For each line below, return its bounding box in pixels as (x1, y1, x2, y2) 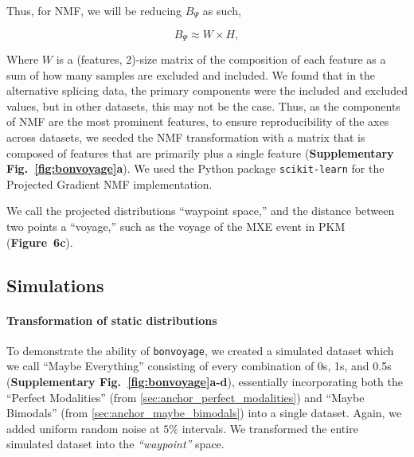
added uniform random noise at (6, 420, 160, 436)
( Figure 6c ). (6, 233, 73, 250)
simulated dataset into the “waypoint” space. (6, 436, 225, 452)
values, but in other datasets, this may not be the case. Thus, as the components (6, 97, 400, 114)
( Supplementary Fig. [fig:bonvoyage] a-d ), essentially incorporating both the (6, 373, 403, 390)
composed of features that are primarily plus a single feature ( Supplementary (6, 144, 394, 161)
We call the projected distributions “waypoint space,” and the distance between (6, 202, 395, 219)
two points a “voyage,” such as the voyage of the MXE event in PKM (6, 218, 346, 235)
